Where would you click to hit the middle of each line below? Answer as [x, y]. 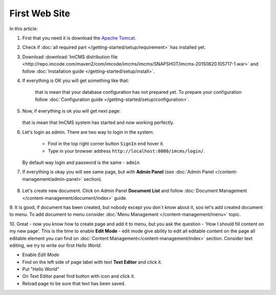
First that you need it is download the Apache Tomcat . [79, 38]
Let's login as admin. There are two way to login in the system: [88, 132]
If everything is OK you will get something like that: [76, 80]
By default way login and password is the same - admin [81, 163]
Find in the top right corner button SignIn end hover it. [106, 144]
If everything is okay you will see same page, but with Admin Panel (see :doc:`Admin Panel [118, 172]
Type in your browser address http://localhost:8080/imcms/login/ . [126, 151]
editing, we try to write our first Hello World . [55, 245]
